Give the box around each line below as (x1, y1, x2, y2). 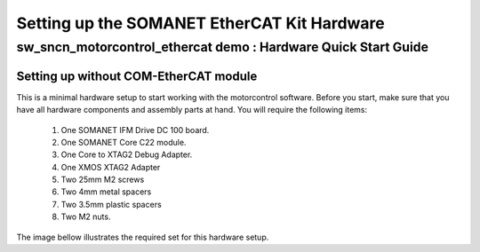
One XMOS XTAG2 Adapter (60, 161, 161, 172)
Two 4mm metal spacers (60, 186, 152, 197)
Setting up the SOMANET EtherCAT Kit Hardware (16, 13, 386, 33)
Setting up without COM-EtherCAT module (16, 68, 258, 83)
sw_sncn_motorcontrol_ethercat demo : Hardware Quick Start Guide (16, 39, 428, 55)
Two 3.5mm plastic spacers (60, 199, 162, 209)
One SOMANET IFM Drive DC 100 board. (60, 124, 210, 135)
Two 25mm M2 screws (60, 174, 145, 185)
